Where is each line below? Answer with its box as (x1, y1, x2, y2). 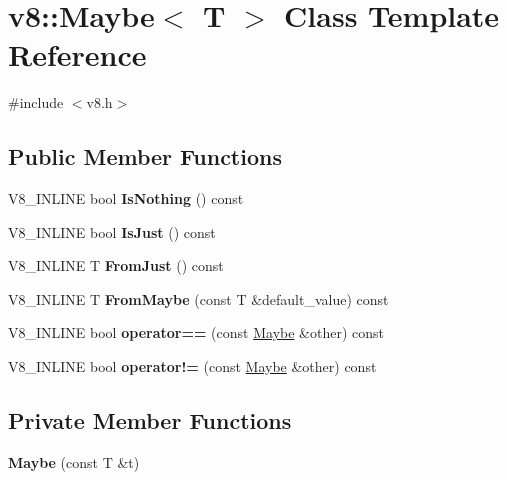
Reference (8, 34, 147, 75)
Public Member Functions (8, 141, 282, 172)
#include (8, 92, 64, 113)
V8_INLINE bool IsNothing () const (8, 188, 244, 209)
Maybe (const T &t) (8, 451, 140, 472)
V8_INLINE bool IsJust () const (8, 221, 216, 242)
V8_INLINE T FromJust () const (8, 255, 224, 276)
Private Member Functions (8, 405, 292, 436)
